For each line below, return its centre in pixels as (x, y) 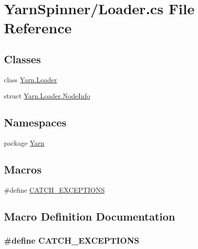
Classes (22, 59)
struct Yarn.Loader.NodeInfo (47, 96)
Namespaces (35, 122)
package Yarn (24, 143)
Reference (38, 28)
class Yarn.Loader (31, 79)
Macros (23, 169)
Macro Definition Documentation (90, 216)
